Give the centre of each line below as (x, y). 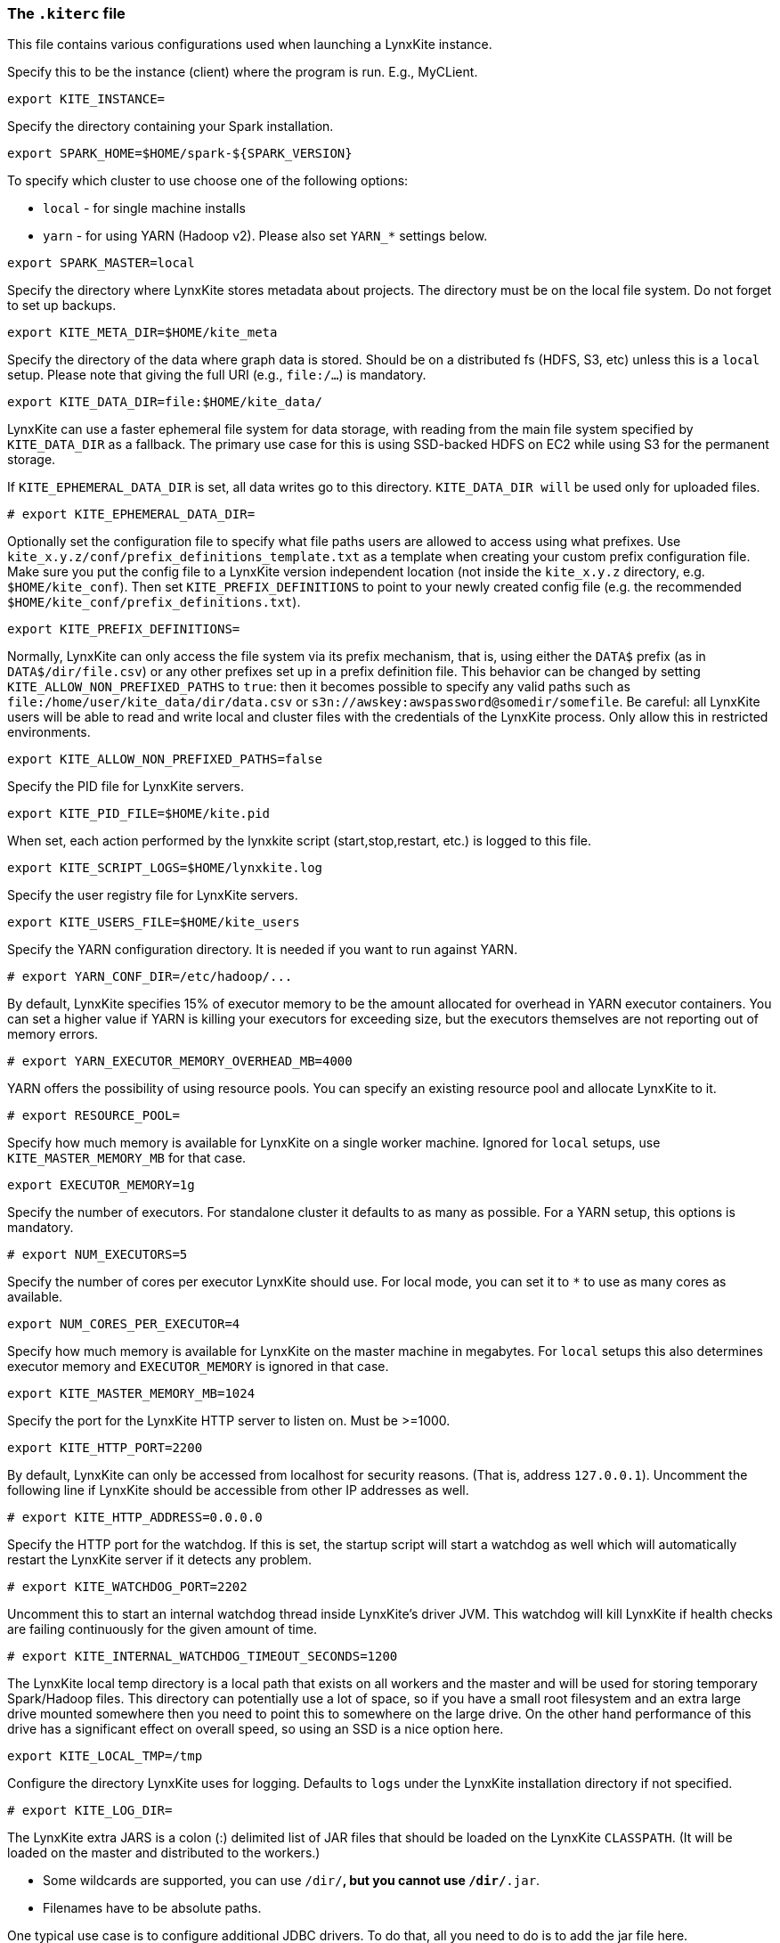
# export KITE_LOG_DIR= (90, 1811)
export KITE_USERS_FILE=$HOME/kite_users (154, 923)
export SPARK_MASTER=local (101, 263)
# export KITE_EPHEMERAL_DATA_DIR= (131, 514)
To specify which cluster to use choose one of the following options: (208, 181)
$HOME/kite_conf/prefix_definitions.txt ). (154, 602)
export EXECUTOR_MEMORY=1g (101, 1185)
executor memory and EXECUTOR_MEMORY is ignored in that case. (198, 1367)
